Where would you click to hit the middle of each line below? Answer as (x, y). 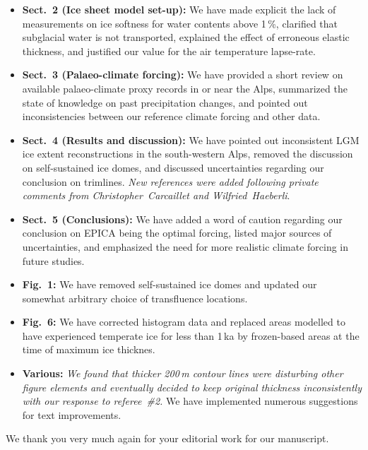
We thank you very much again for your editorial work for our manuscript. (167, 438)
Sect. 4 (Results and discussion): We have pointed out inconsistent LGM (191, 140)
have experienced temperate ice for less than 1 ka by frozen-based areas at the (191, 335)
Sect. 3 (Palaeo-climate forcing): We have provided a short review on (183, 75)
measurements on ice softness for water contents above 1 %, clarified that (180, 23)
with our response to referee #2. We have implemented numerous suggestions (190, 401)
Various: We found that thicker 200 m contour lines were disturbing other (183, 373)
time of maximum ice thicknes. (89, 349)
